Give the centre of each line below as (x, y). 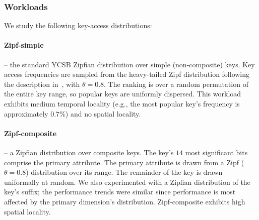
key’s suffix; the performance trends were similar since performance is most (120, 192)
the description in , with (42, 84)
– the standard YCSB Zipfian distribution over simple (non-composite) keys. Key (129, 64)
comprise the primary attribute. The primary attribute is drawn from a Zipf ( (124, 162)
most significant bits (216, 152)
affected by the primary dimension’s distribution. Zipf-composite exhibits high (125, 201)
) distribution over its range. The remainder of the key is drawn (124, 172)
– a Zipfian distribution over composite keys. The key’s (89, 152)
